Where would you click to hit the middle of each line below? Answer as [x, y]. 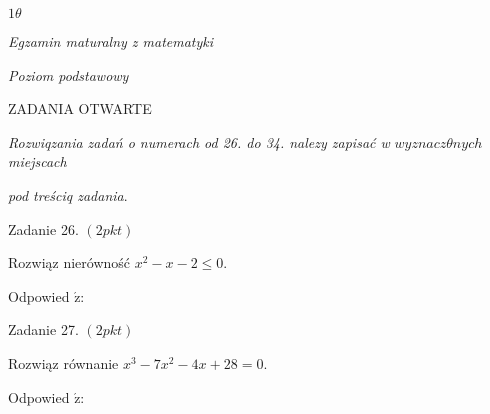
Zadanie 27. [43, 329]
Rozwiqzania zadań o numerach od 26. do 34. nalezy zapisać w [199, 141]
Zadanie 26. [43, 228]
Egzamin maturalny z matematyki [111, 41]
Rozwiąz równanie [63, 362]
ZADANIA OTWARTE [80, 108]
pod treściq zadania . [68, 194]
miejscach [37, 161]
